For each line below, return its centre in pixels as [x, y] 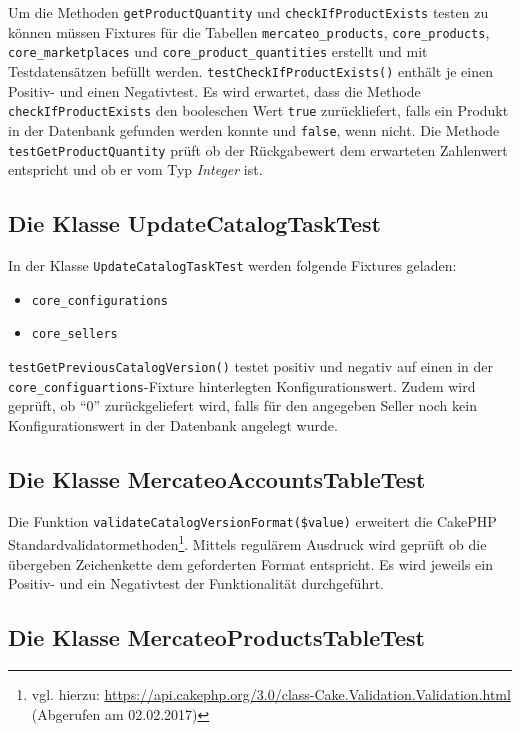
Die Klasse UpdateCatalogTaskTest [194, 223]
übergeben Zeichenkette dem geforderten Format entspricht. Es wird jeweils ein [251, 563]
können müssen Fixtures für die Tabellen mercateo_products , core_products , [249, 31]
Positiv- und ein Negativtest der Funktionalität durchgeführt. [196, 583]
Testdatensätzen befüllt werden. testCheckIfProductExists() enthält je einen [251, 70]
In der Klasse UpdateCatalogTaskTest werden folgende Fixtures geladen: [232, 264]
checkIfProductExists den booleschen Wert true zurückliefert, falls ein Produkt [258, 110]
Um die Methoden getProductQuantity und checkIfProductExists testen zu [248, 12]
